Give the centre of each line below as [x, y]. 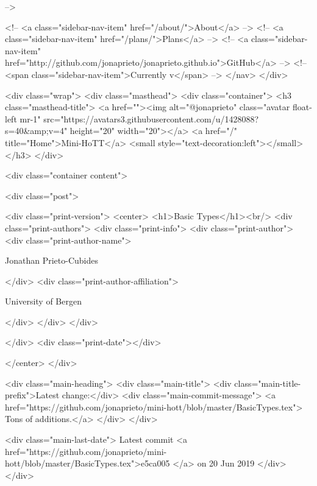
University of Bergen [43, 301]
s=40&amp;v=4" [36, 131]
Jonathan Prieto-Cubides [52, 260]
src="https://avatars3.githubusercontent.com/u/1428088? [151, 118]
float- [302, 107]
